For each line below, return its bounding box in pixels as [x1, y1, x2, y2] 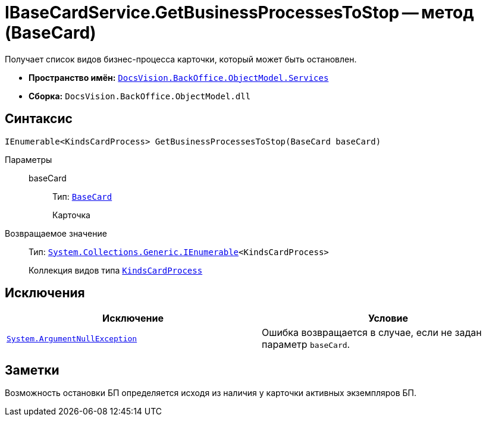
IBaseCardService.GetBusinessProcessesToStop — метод [5, 2, 474, 23]
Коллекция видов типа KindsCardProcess [29, 265, 203, 275]
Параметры [5, 154, 52, 165]
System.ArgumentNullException [7, 334, 137, 343]
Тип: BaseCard [52, 191, 112, 202]
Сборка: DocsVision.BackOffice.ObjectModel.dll [29, 90, 251, 101]
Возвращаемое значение [5, 228, 107, 238]
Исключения [5, 285, 85, 301]
